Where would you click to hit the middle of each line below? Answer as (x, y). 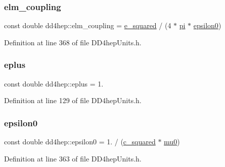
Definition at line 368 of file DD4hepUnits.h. (73, 42)
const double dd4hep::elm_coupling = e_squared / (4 (88, 25)
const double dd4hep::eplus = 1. (54, 83)
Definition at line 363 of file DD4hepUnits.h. (73, 158)
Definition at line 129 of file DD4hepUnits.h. (73, 100)
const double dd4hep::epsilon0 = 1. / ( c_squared (80, 142)
